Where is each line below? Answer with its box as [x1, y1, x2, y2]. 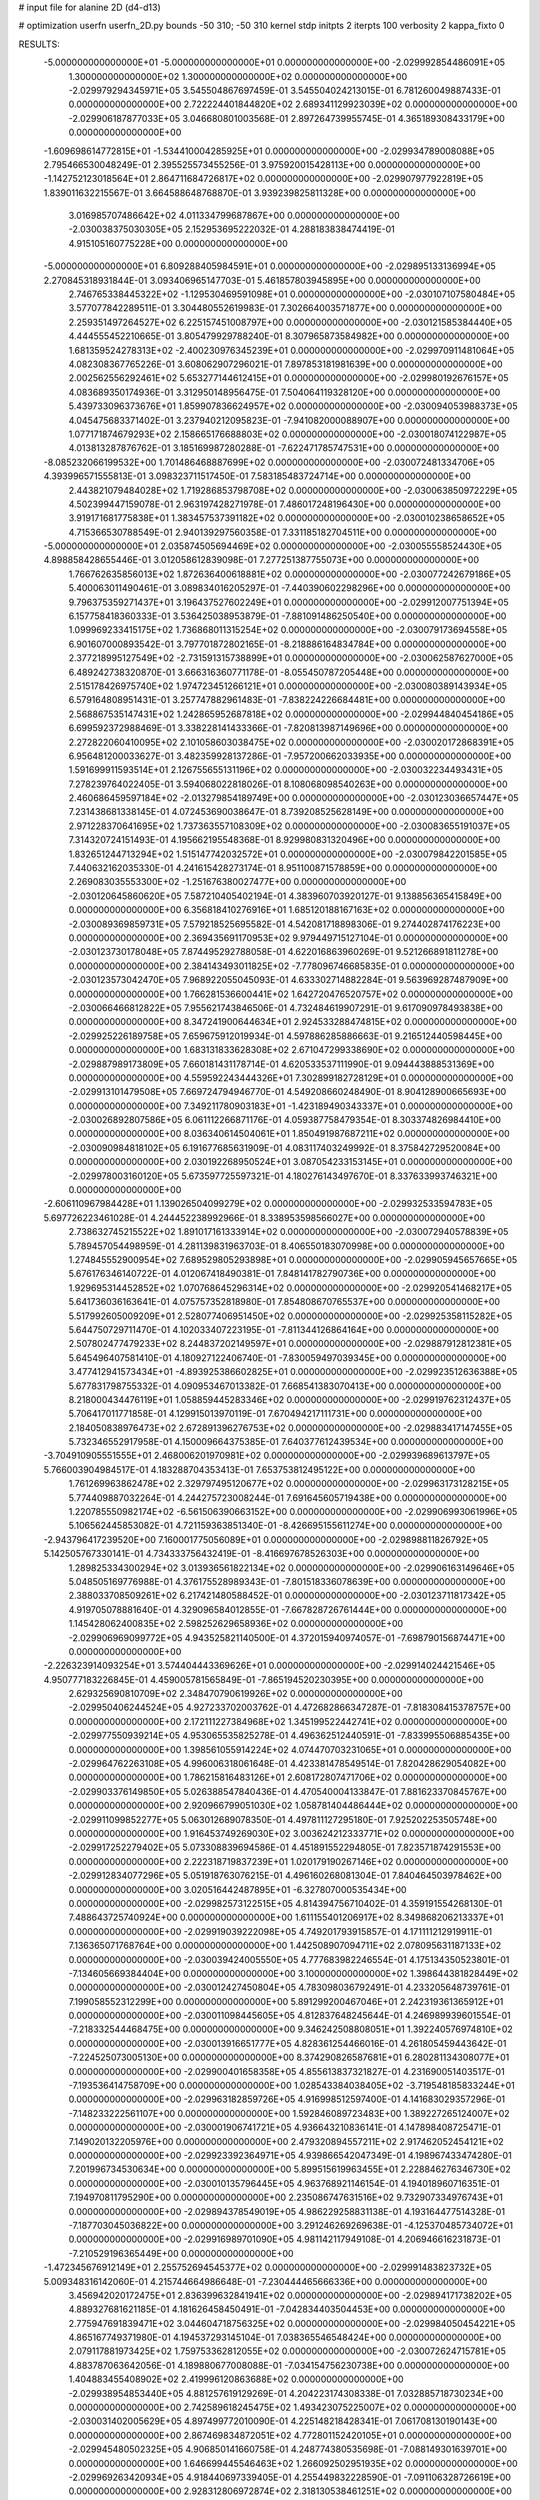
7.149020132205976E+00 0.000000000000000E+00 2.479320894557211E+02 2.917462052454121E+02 [68, 2135, 504, 2147]
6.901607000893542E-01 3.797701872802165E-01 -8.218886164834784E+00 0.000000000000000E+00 [68, 638, 507, 650]
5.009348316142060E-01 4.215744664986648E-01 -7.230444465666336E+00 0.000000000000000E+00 [43, 2275, 488, 2287]
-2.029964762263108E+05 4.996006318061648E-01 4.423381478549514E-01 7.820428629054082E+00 [68, 1758, 507, 1770]
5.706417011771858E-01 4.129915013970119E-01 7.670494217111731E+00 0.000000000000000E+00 [68, 1408, 482, 1420]
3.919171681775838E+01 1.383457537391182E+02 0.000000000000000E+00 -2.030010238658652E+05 [68, 512, 505, 524]
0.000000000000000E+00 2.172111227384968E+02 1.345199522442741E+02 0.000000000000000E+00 [68, 1715, 508, 1727]
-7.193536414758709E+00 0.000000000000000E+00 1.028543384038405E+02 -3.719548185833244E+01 [68, 2080, 515, 2092]
